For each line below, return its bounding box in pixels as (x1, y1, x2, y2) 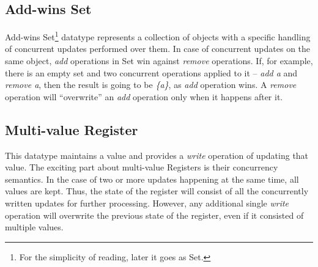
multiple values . (5, 221, 64, 233)
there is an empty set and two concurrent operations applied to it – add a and (5, 66, 298, 79)
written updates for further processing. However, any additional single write (5, 197, 289, 209)
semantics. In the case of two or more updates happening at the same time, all (5, 172, 299, 185)
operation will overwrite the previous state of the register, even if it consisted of (5, 208, 304, 221)
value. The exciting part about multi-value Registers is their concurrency (5, 161, 278, 174)
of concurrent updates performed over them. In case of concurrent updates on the (5, 42, 311, 55)
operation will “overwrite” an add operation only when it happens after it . (5, 90, 283, 103)
